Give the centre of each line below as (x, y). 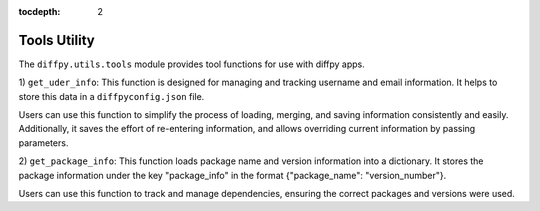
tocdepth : (39, 11)
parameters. (43, 142)
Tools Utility (56, 40)
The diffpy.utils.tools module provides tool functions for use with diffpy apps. (191, 64)
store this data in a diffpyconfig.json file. (111, 96)
